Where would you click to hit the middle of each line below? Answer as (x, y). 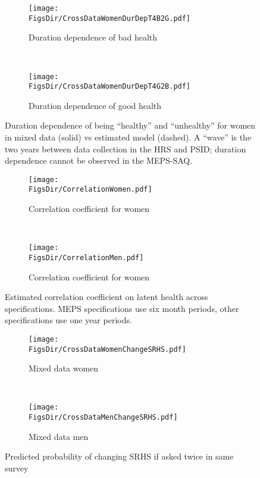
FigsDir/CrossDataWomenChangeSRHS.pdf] (107, 349)
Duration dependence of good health (95, 105)
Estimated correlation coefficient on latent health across (106, 297)
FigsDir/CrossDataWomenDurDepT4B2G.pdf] (110, 18)
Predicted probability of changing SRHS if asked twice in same (119, 456)
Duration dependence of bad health (93, 37)
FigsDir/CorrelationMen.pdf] (86, 257)
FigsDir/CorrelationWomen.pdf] (90, 190)
